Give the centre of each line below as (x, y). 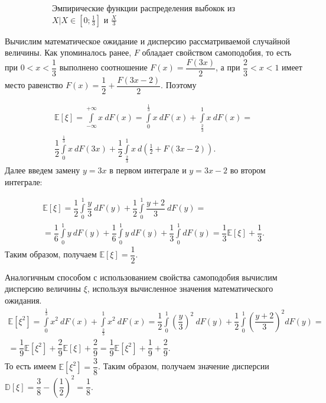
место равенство (34, 85)
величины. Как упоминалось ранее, (68, 52)
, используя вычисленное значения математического (180, 288)
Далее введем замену (43, 170)
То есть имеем (30, 366)
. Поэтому (179, 85)
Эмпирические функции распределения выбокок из (144, 8)
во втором (248, 170)
